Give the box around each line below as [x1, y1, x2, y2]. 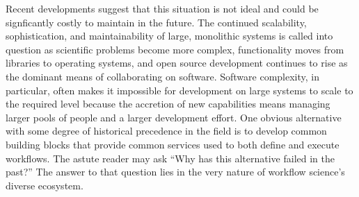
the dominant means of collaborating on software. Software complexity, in [6, 69, 320, 83]
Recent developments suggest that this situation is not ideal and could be [6, 1, 319, 15]
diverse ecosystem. [6, 178, 83, 192]
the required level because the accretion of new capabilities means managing [6, 96, 330, 111]
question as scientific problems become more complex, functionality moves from [6, 42, 344, 56]
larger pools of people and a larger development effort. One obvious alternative [6, 110, 342, 124]
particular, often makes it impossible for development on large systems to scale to [6, 83, 353, 97]
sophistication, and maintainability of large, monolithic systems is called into [6, 28, 333, 43]
